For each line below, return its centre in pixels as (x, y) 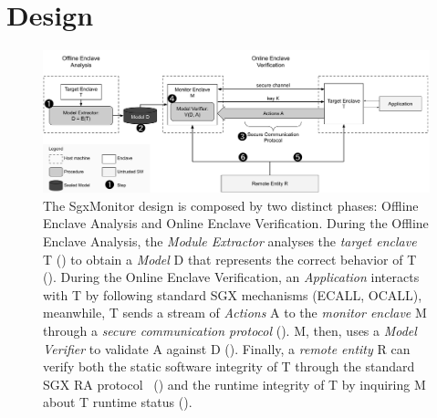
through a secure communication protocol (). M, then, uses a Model (230, 330)
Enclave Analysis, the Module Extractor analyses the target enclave (230, 241)
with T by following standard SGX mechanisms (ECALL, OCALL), (233, 294)
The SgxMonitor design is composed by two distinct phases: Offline (231, 205)
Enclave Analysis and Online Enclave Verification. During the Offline (236, 223)
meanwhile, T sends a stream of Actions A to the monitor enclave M (235, 313)
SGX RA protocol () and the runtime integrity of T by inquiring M (234, 384)
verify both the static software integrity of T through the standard (229, 366)
